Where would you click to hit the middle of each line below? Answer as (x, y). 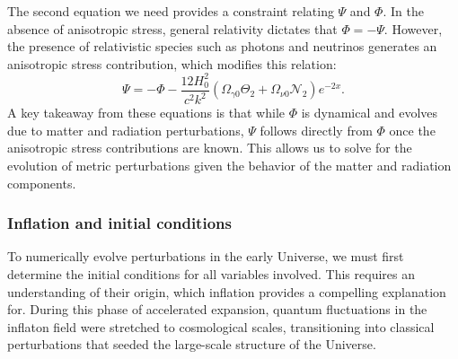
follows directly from (316, 130)
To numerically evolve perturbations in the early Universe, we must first (206, 256)
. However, (413, 28)
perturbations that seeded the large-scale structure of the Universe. (192, 344)
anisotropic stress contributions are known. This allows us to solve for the (210, 148)
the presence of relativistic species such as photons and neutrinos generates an (222, 46)
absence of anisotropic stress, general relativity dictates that (172, 28)
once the (412, 130)
